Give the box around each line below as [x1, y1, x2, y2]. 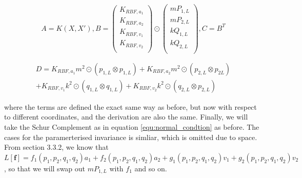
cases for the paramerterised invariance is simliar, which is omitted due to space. [4, 131, 257, 142]
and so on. [134, 163, 167, 173]
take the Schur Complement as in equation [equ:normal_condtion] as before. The [4, 121, 259, 132]
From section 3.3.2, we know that [4, 142, 109, 152]
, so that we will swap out [4, 163, 86, 173]
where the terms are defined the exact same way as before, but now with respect [4, 101, 257, 112]
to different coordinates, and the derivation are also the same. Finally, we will [4, 111, 248, 122]
